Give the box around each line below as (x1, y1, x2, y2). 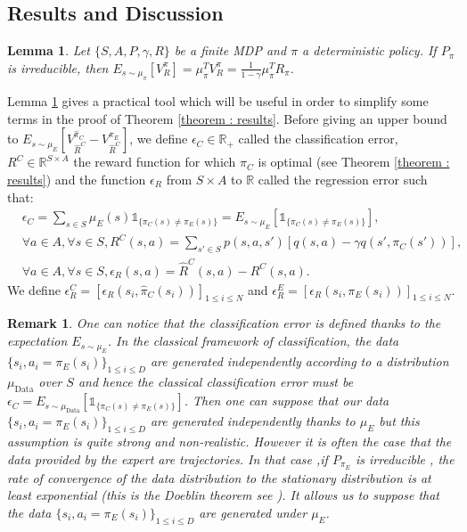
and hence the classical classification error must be (78, 372, 354, 391)
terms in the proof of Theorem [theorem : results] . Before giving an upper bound (7, 109, 447, 127)
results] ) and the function (7, 169, 146, 188)
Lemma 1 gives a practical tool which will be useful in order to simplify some (7, 92, 429, 110)
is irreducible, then (7, 58, 109, 77)
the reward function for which (73, 152, 236, 171)
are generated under (199, 503, 307, 521)
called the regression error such (258, 169, 428, 188)
